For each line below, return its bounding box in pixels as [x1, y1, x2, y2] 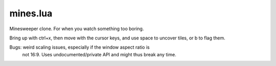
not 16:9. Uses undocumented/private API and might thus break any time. [22, 51, 176, 57]
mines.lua [9, 8, 53, 19]
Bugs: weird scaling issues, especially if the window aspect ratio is [9, 44, 150, 51]
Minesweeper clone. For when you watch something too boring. [9, 26, 144, 32]
